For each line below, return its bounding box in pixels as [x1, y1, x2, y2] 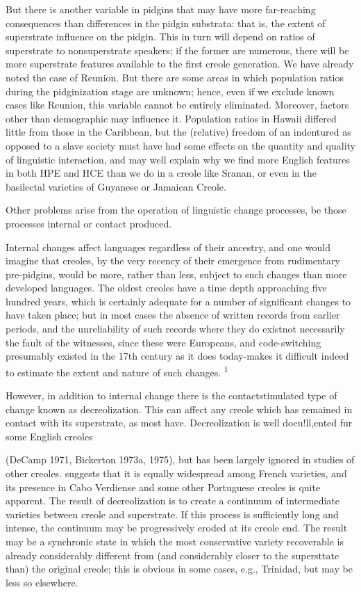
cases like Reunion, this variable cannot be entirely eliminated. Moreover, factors [6, 97, 349, 112]
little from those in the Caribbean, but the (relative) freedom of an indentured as [6, 125, 351, 139]
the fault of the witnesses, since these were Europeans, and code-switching [6, 335, 321, 349]
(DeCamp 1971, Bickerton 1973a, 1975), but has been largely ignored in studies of [6, 452, 355, 467]
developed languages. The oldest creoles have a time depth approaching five [6, 280, 327, 295]
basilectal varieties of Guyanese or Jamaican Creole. [6, 179, 226, 193]
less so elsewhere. [6, 575, 78, 589]
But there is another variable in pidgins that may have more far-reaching [6, 2, 316, 16]
